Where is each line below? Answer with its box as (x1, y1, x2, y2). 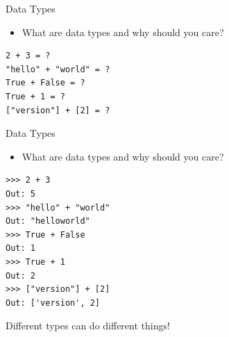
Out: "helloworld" (6, 216, 90, 227)
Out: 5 (6, 188, 35, 199)
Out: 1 (6, 243, 35, 254)
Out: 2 (6, 270, 35, 281)
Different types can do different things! (6, 318, 170, 333)
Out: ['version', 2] (6, 297, 101, 308)
